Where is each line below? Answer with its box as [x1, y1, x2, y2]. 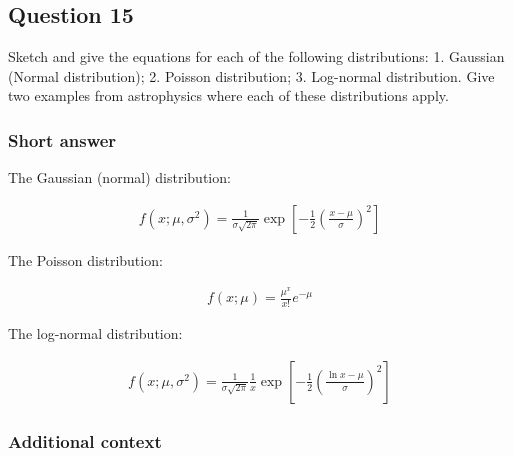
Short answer [8, 127, 117, 152]
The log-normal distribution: [8, 323, 183, 344]
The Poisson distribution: [8, 249, 163, 270]
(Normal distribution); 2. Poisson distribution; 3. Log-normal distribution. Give [8, 65, 495, 86]
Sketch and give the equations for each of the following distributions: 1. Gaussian [8, 46, 505, 67]
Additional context [8, 428, 162, 453]
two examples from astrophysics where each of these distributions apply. [8, 85, 449, 106]
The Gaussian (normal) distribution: [8, 167, 231, 188]
